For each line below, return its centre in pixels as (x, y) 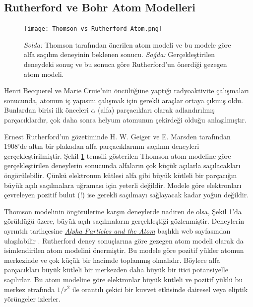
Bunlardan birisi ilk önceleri (46, 110)
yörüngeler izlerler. (32, 299)
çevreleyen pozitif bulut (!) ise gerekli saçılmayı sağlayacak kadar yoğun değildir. (126, 195)
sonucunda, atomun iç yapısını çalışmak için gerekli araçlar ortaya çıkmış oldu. (124, 100)
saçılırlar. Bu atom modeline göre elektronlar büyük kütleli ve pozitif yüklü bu (124, 279)
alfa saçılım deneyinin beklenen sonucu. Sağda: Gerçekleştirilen (120, 54)
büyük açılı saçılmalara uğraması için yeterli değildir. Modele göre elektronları (123, 185)
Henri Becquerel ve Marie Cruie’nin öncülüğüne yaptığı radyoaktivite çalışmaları (126, 91)
